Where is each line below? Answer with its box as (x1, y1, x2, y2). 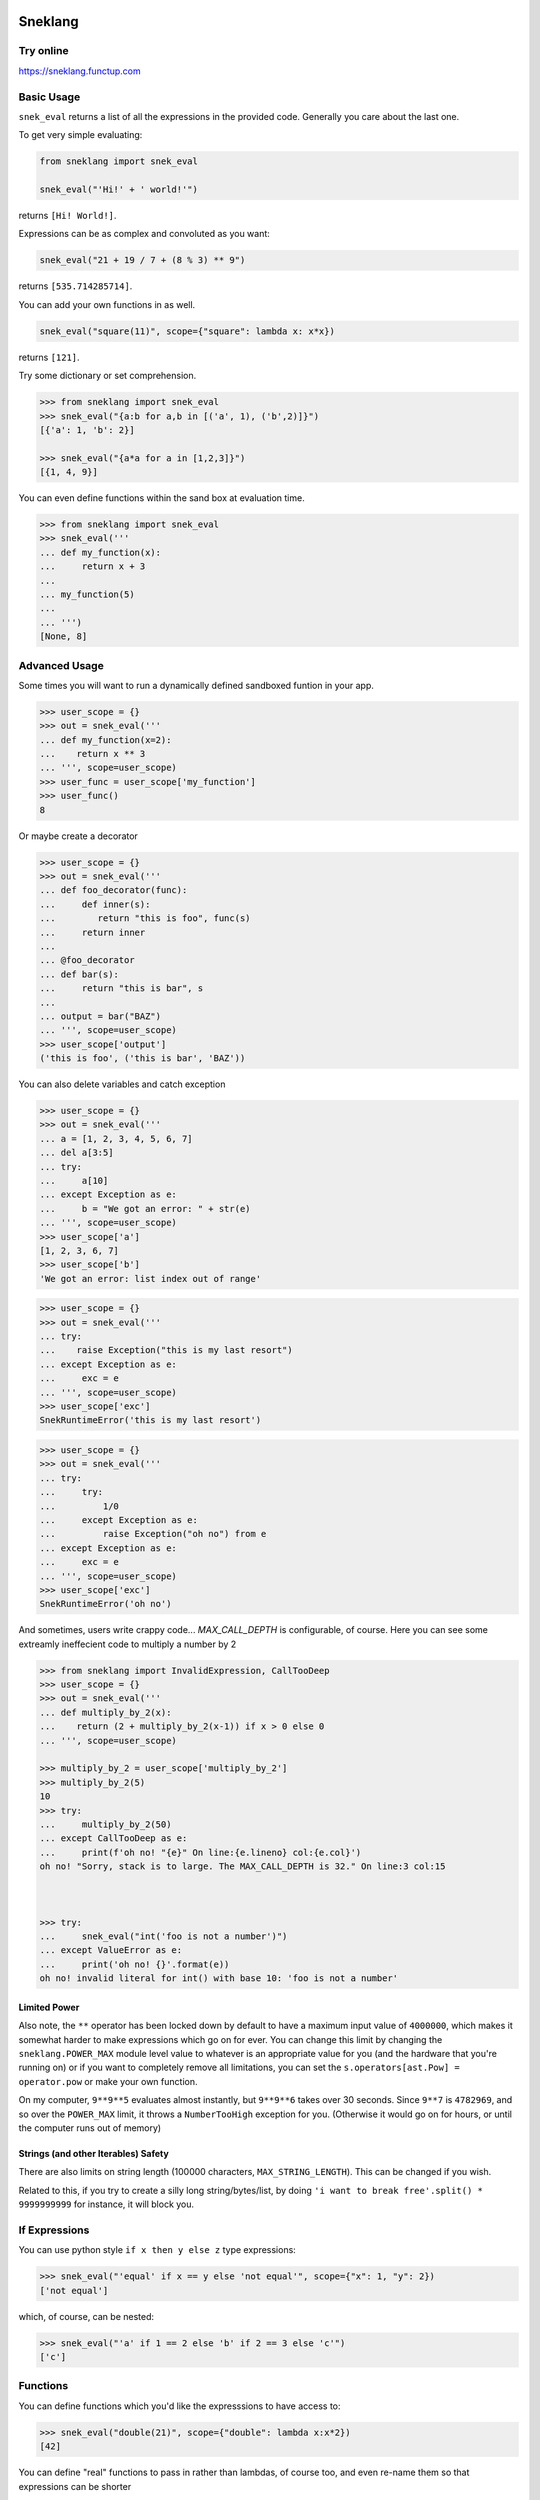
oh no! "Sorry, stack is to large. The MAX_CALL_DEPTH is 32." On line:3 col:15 (39, 1861, 446, 1872)
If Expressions (18, 2223, 90, 2237)
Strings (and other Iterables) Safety (18, 2147, 169, 2159)
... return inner (39, 926, 146, 938)
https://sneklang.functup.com (18, 65, 142, 77)
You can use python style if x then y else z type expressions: (18, 2244, 297, 2256)
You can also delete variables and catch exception (18, 1078, 226, 1090)
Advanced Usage (18, 658, 104, 672)
